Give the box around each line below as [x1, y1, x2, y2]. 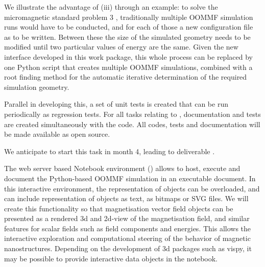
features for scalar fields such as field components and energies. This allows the [4, 223, 251, 233]
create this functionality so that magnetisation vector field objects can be [4, 203, 233, 213]
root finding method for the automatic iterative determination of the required [4, 71, 247, 82]
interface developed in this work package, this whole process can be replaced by [4, 51, 253, 62]
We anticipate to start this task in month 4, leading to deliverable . [4, 145, 215, 156]
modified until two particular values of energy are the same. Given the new [4, 41, 238, 52]
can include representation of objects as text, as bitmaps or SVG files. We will [4, 193, 249, 204]
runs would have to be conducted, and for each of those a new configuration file [4, 21, 253, 32]
